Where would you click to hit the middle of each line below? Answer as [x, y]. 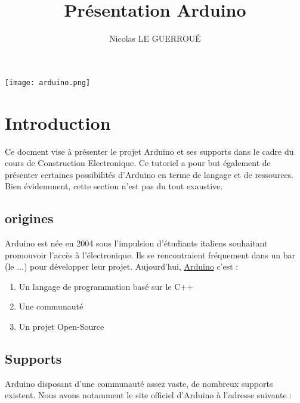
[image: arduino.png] [48, 82]
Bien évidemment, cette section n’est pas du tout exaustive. [114, 186]
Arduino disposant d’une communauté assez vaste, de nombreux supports [139, 383]
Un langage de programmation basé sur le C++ [106, 286]
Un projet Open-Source [61, 327]
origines [29, 218]
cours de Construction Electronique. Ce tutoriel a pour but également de [138, 163]
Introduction [58, 122]
